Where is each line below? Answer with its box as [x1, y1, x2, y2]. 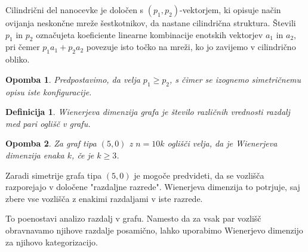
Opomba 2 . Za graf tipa [5, 137, 97, 150]
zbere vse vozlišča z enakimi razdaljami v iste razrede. [5, 192, 203, 204]
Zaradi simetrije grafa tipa [5, 169, 102, 181]
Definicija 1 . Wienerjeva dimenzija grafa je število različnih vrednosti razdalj [5, 105, 290, 118]
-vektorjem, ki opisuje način [179, 4, 281, 15]
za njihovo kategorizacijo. [5, 235, 98, 248]
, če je [72, 148, 94, 161]
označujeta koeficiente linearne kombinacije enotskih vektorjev [36, 28, 263, 41]
